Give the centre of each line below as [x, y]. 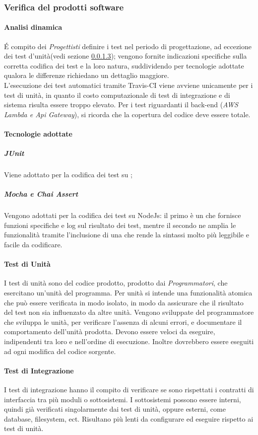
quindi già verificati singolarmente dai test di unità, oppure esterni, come [115, 409]
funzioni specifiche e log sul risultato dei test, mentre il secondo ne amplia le [120, 225]
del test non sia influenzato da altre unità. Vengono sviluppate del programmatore [129, 312]
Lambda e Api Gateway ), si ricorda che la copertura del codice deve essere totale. [127, 114]
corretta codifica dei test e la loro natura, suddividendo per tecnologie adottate [124, 65]
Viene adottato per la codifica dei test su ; [68, 175]
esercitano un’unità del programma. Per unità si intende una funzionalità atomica [128, 293]
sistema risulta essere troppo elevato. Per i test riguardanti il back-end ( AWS [121, 105]
